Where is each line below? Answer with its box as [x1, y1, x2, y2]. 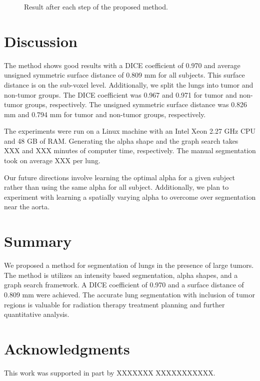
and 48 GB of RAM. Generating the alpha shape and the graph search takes [4, 135, 238, 146]
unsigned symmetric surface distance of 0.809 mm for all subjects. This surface [4, 70, 245, 80]
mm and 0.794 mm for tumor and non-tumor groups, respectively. [4, 109, 206, 119]
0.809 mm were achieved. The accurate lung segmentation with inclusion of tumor [4, 289, 255, 299]
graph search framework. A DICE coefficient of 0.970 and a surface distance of [4, 279, 244, 290]
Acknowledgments [4, 338, 130, 358]
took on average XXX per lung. [4, 155, 100, 166]
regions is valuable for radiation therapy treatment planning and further [4, 299, 225, 309]
